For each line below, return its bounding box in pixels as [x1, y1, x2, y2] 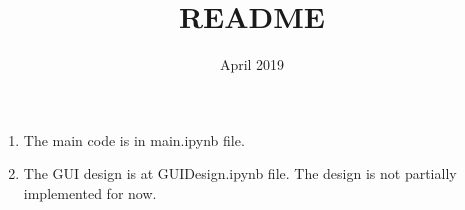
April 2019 [219, 54, 285, 75]
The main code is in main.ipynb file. [23, 129, 245, 150]
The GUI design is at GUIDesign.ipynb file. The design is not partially [23, 163, 457, 184]
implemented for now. [23, 182, 157, 203]
